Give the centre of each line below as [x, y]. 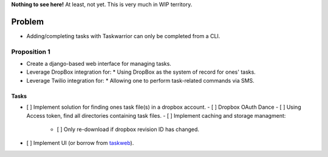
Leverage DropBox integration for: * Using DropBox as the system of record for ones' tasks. [141, 72]
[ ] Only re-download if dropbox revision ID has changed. [128, 129]
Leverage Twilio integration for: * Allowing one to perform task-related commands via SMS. [140, 80]
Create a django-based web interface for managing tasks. [99, 64]
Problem [28, 21]
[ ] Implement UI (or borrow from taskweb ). [80, 143]
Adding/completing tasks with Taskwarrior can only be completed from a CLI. [123, 36]
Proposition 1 [31, 51]
